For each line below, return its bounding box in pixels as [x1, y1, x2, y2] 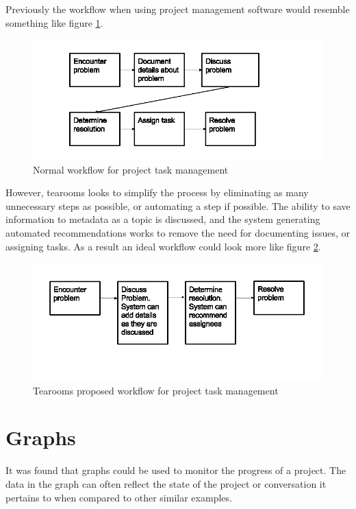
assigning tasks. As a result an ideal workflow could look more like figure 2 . [5, 239, 321, 253]
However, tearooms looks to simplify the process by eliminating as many [5, 185, 309, 200]
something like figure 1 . [5, 15, 103, 29]
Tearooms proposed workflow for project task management [33, 383, 279, 397]
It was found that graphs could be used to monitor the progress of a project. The [5, 463, 346, 477]
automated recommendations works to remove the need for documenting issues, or [5, 225, 350, 239]
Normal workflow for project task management [33, 162, 229, 176]
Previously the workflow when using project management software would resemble [5, 2, 350, 16]
